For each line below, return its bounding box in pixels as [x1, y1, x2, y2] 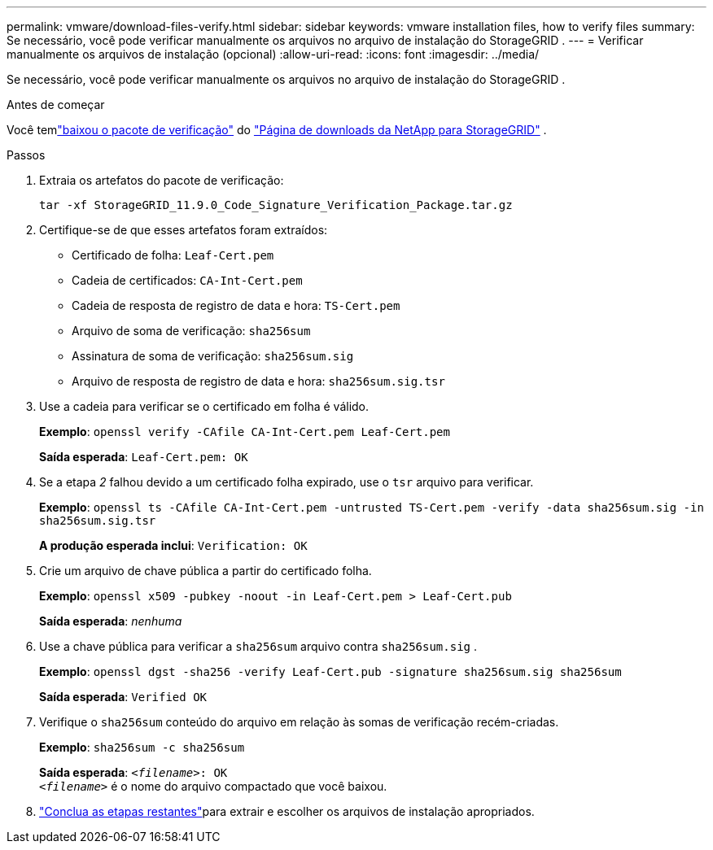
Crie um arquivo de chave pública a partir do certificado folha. [39, 564, 372, 578]
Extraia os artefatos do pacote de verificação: [39, 173, 284, 187]
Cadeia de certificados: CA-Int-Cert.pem [72, 273, 303, 287]
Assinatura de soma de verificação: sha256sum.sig [72, 349, 354, 363]
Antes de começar [7, 98, 105, 111]
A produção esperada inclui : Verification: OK [39, 538, 308, 552]
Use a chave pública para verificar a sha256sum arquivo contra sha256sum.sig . [39, 639, 477, 653]
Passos [7, 148, 46, 162]
